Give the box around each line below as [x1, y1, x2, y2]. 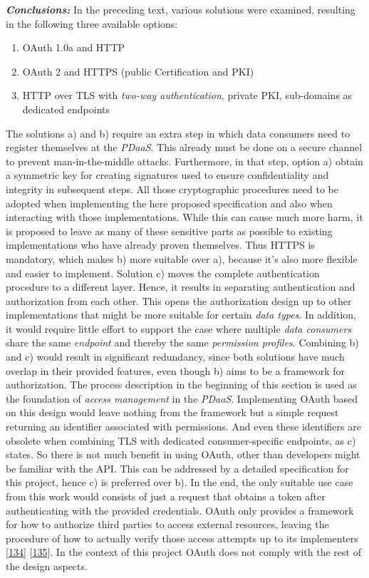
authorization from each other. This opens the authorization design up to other [6, 293, 352, 308]
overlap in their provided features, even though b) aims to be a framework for [6, 363, 345, 378]
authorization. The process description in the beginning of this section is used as [6, 377, 357, 392]
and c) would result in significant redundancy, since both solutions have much [6, 349, 345, 364]
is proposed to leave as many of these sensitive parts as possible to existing [6, 223, 333, 238]
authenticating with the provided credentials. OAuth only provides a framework [6, 502, 354, 517]
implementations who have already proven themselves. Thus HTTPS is [6, 237, 315, 252]
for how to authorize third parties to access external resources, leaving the [6, 517, 329, 532]
